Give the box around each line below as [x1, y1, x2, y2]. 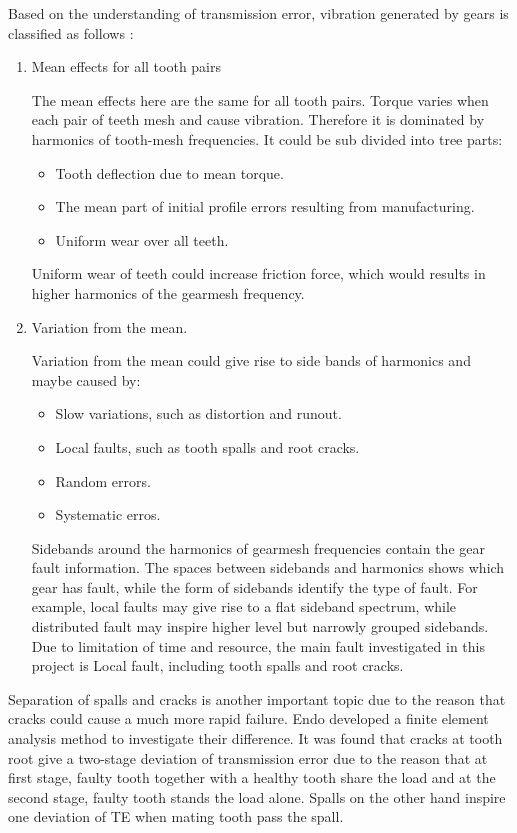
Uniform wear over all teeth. [55, 229, 229, 250]
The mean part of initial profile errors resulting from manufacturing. [55, 196, 475, 217]
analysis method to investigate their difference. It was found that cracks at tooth [8, 728, 503, 749]
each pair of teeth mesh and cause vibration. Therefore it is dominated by [31, 109, 485, 130]
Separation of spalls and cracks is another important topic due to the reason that [8, 688, 506, 709]
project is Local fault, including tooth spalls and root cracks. [31, 655, 404, 676]
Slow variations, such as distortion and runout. [55, 403, 342, 424]
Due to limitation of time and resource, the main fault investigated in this [31, 635, 485, 656]
